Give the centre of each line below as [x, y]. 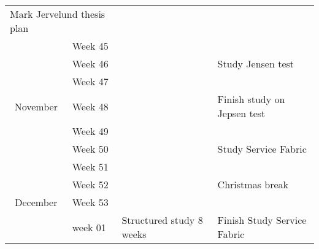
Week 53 [90, 202]
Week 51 [90, 167]
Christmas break [253, 184]
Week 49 [90, 131]
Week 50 [90, 149]
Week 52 [90, 184]
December [36, 202]
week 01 [89, 227]
